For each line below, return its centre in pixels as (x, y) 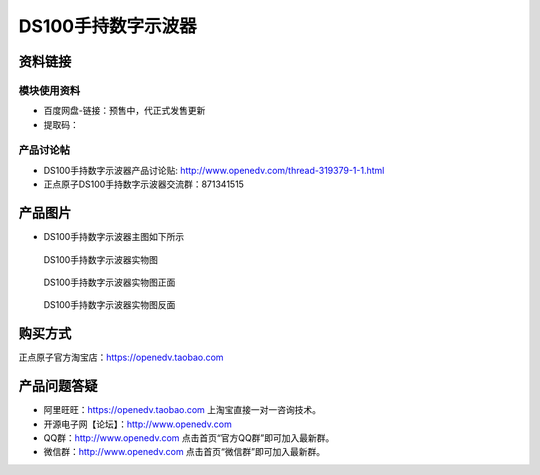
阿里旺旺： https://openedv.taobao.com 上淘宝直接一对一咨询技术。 (182, 410)
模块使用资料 (49, 90)
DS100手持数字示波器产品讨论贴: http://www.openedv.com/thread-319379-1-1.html (214, 170)
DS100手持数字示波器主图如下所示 (114, 237)
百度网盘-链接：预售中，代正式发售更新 (124, 111)
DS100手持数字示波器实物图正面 (109, 282)
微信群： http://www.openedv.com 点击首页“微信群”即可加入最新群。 (184, 452)
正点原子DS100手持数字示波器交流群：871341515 (144, 184)
